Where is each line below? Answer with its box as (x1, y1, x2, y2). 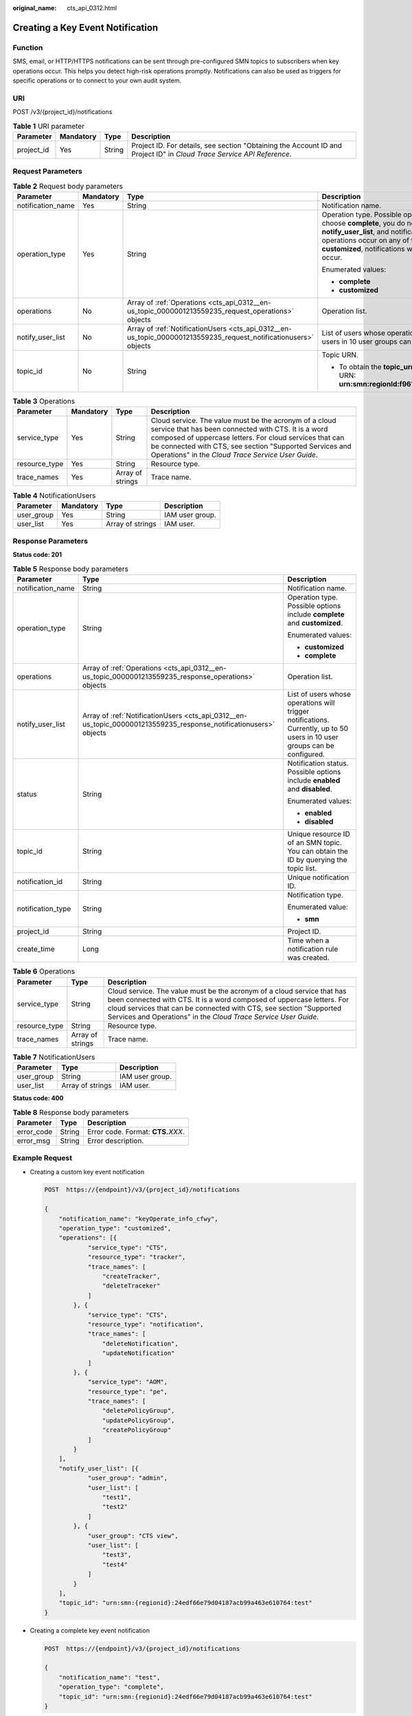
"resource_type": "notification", (87, 1320, 204, 1328)
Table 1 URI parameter (12, 121, 85, 130)
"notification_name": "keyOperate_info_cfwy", (58, 1215, 219, 1222)
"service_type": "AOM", (87, 1378, 168, 1386)
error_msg (16, 1136, 51, 1146)
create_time (16, 944, 55, 954)
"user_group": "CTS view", (87, 1531, 179, 1540)
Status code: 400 (12, 1093, 64, 1102)
